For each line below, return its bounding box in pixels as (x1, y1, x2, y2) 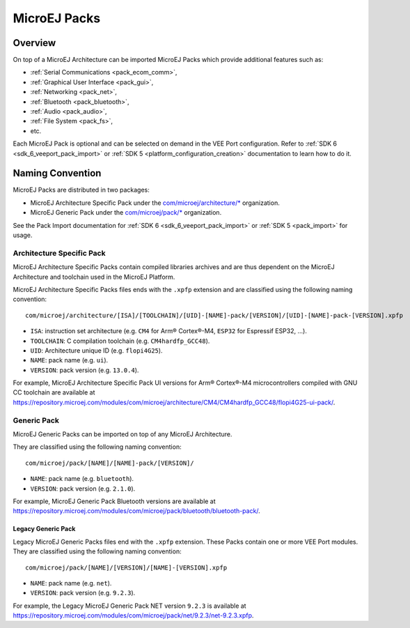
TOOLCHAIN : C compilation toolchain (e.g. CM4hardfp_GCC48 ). (30, 337, 210, 345)
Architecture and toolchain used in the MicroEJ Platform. (13, 273, 175, 281)
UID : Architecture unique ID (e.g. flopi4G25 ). (30, 346, 163, 355)
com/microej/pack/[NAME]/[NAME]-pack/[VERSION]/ (25, 459, 194, 467)
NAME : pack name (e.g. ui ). (30, 356, 109, 365)
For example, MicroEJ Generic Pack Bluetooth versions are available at (13, 497, 216, 505)
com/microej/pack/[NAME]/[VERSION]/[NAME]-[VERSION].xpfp (25, 563, 228, 572)
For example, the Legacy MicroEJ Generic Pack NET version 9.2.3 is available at (13, 602, 246, 610)
